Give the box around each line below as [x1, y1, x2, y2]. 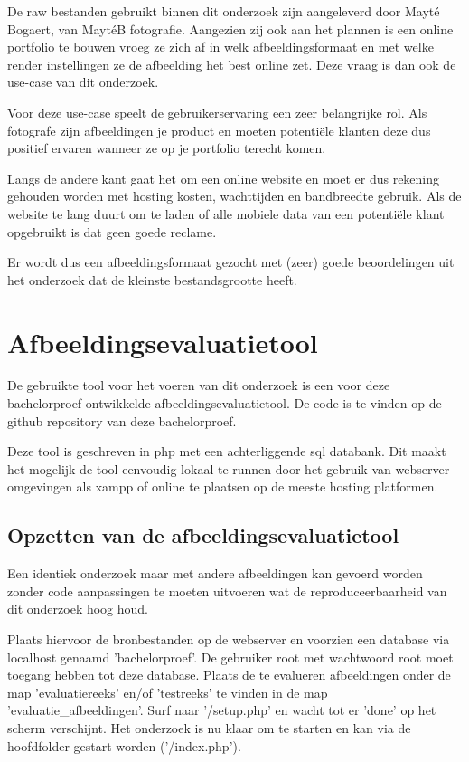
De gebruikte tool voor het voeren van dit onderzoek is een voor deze [7, 376, 390, 395]
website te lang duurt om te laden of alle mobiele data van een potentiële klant [7, 204, 445, 223]
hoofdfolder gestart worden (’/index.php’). [7, 736, 241, 755]
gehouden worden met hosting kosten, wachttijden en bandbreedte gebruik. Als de [7, 186, 462, 205]
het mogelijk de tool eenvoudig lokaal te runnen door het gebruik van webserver [7, 459, 450, 478]
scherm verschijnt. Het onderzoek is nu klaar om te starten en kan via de [7, 718, 411, 737]
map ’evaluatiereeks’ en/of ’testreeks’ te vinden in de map [7, 682, 328, 701]
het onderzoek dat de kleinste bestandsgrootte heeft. [7, 270, 297, 289]
